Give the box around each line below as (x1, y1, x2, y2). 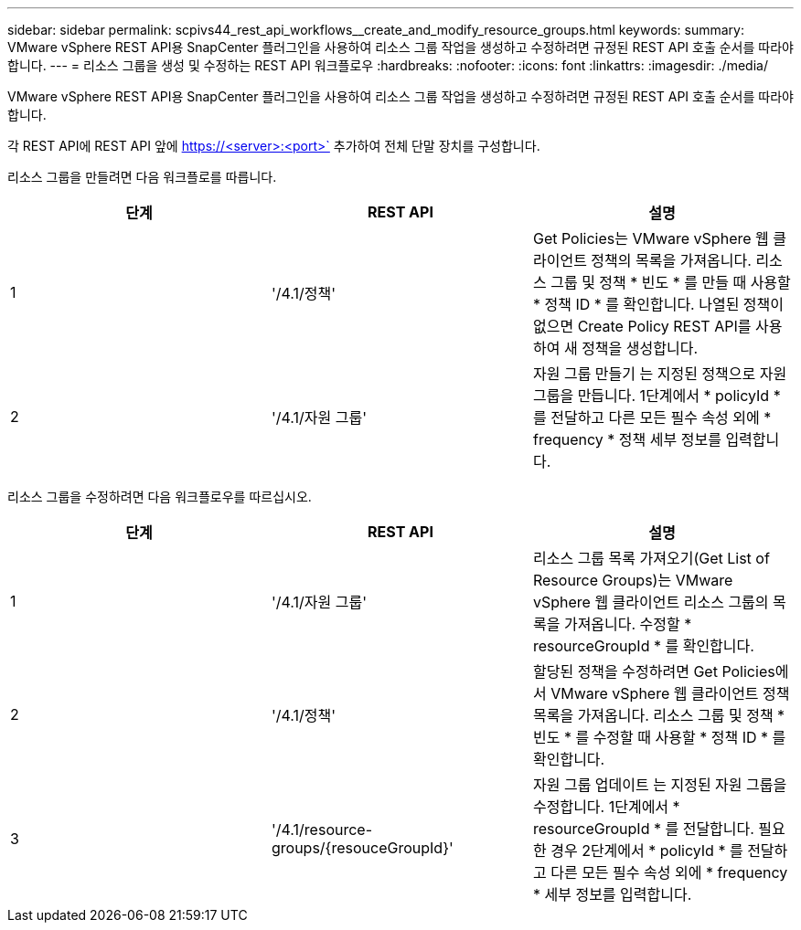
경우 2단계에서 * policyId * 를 (550, 841, 743, 860)
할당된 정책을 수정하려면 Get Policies (532, 662, 775, 681)
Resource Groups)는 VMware (532, 571, 733, 589)
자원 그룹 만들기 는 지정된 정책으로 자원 (532, 365, 787, 383)
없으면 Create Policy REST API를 (532, 317, 752, 335)
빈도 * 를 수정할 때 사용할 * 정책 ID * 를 (532, 728, 786, 746)
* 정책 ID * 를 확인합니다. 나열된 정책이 (532, 295, 785, 313)
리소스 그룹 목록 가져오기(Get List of (532, 549, 770, 567)
